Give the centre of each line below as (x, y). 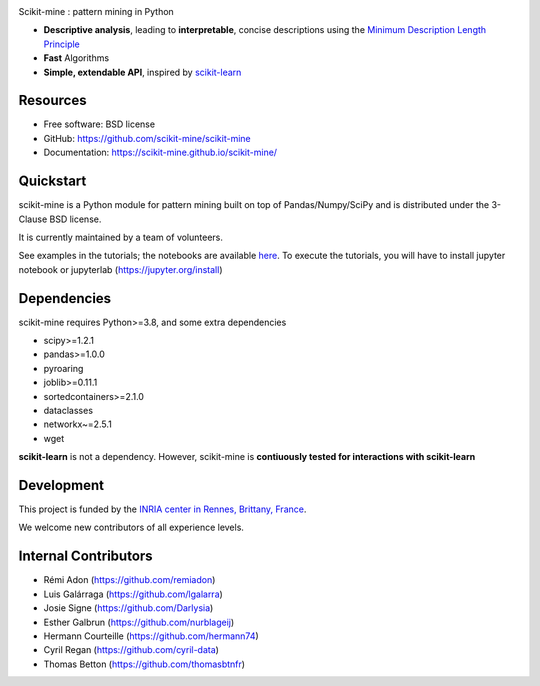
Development (61, 485)
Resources (52, 100)
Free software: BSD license (99, 124)
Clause (33, 219)
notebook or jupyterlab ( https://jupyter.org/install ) (120, 269)
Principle (61, 44)
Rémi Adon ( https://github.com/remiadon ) (129, 580)
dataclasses (68, 410)
